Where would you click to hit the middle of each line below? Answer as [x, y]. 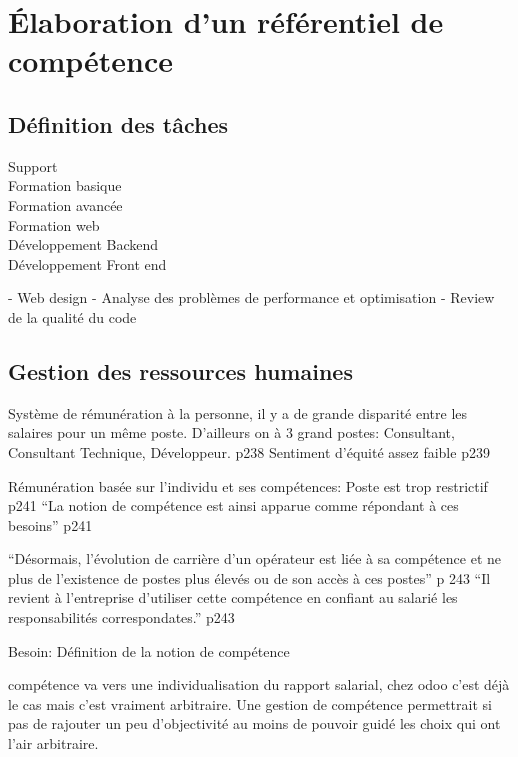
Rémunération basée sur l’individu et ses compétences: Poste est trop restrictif [248, 485]
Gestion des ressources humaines [180, 370]
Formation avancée [65, 204]
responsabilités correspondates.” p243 [121, 617]
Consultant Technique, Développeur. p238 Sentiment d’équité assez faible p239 [249, 451]
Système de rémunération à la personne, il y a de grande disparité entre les [238, 412]
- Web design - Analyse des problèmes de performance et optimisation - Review [251, 297]
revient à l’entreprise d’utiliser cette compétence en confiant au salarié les [233, 597]
